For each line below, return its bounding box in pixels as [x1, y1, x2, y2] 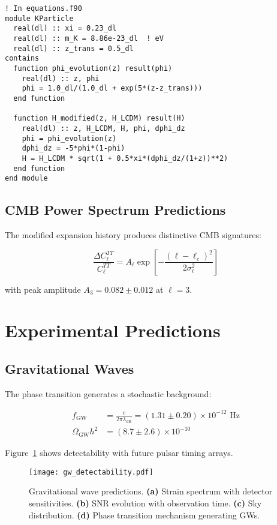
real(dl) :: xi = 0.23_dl [13, 24, 117, 33]
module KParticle [5, 14, 74, 23]
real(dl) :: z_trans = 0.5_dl [13, 44, 134, 53]
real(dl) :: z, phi [22, 74, 100, 83]
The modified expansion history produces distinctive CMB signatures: [5, 229, 261, 241]
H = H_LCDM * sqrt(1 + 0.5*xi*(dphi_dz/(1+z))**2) [22, 154, 228, 163]
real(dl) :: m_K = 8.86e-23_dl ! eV [13, 34, 164, 43]
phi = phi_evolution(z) [22, 134, 117, 143]
